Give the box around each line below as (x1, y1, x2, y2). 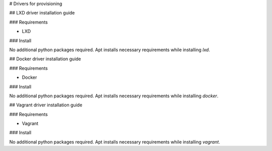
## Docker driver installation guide (9, 56, 82, 62)
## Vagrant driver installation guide (9, 102, 83, 108)
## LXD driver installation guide (9, 10, 75, 16)
